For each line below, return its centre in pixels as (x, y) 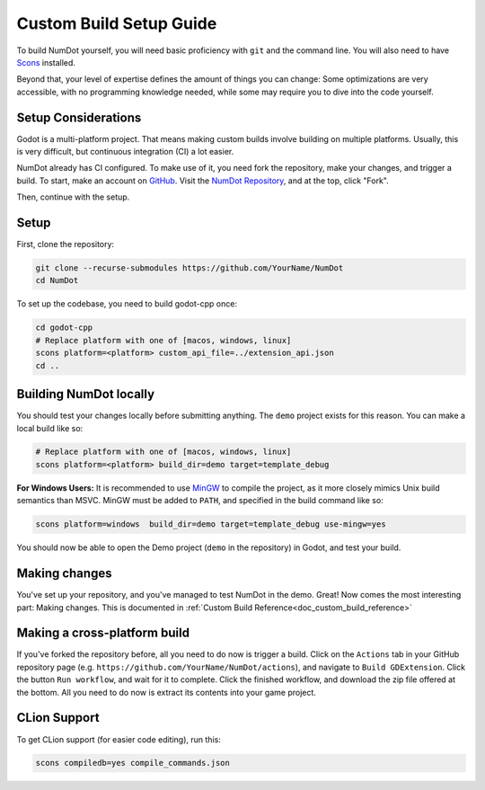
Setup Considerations (79, 117)
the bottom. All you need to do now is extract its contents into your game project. (166, 692)
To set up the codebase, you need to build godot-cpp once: (127, 304)
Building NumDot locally (86, 394)
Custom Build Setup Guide (117, 23)
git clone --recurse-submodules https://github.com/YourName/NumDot (190, 268)
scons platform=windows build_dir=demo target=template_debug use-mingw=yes (211, 524)
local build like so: (50, 428)
